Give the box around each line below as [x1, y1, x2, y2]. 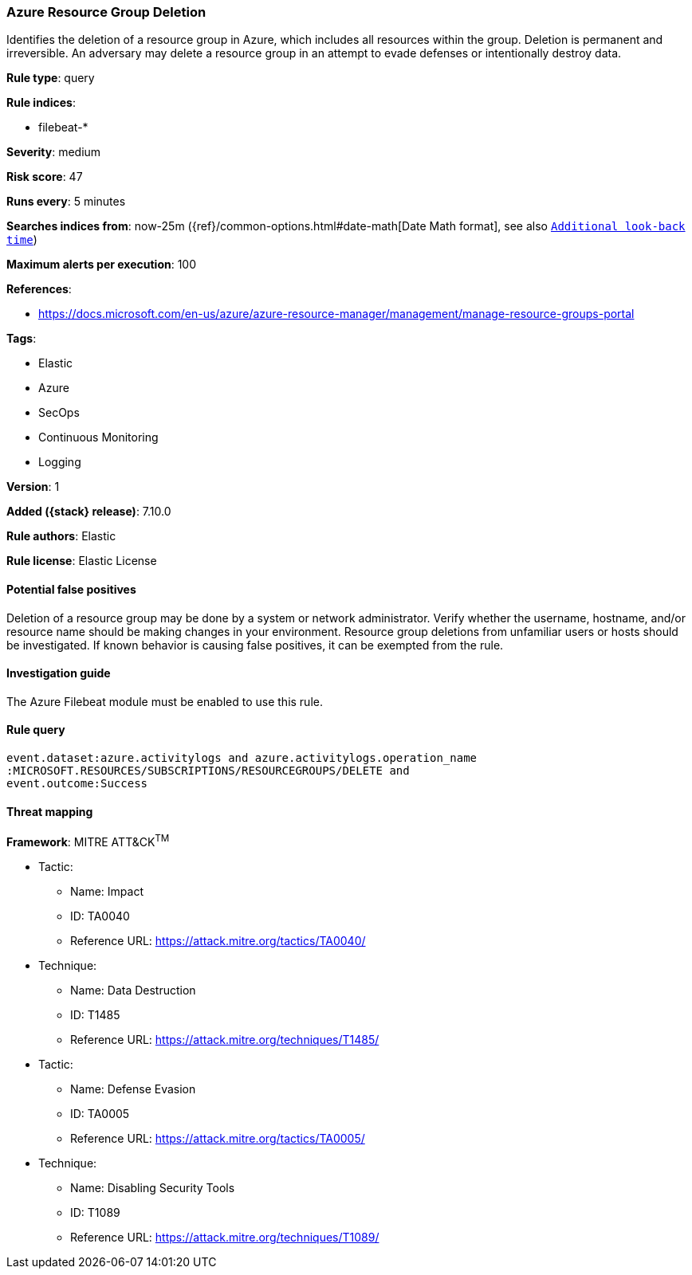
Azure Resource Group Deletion [6, 4, 206, 20]
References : [6, 282, 72, 296]
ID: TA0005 [70, 1106, 130, 1120]
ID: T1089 [70, 1205, 120, 1219]
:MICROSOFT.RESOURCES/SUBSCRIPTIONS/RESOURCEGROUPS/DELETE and [6, 764, 410, 778]
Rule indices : [6, 96, 76, 110]
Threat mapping [6, 804, 93, 818]
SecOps [38, 406, 80, 420]
